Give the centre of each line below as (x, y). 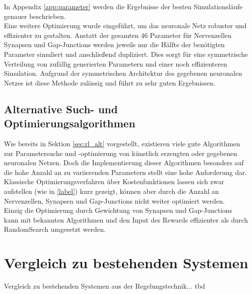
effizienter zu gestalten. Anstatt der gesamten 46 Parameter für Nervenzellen (118, 35)
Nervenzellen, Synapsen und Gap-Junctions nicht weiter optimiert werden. (114, 200)
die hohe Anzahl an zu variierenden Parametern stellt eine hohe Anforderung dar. (126, 172)
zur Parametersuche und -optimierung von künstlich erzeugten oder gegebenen (121, 153)
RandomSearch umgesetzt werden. (55, 229)
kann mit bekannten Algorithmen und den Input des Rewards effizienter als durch (126, 219)
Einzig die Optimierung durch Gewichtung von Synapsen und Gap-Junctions (118, 210)
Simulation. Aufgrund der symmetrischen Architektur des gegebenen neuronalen (123, 73)
